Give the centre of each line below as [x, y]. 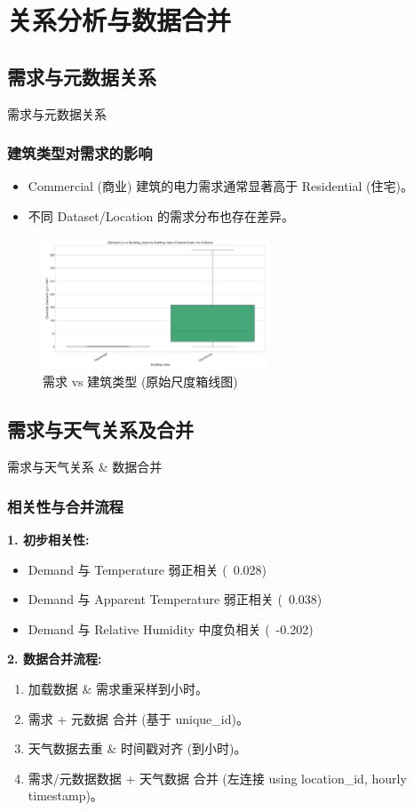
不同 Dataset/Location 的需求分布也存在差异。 [161, 215]
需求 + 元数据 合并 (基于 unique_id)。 [138, 718]
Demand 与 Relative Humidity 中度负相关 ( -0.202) [171, 628]
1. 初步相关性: [48, 540]
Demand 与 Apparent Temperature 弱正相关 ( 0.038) [175, 599]
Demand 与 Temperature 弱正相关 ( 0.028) [147, 569]
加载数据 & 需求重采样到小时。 [118, 689]
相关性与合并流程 [65, 506]
